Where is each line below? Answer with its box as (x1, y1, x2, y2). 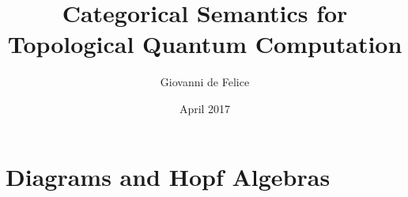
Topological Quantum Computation (7, 28, 402, 60)
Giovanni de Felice (160, 74, 250, 90)
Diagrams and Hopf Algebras (6, 160, 331, 192)
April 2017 (179, 100, 231, 116)
